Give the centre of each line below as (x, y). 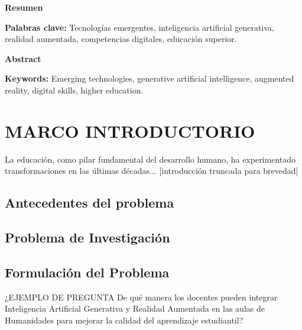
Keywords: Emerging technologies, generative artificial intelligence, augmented (150, 78)
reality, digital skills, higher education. (74, 90)
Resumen (24, 7)
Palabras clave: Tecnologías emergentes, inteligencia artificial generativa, (139, 27)
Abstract (23, 58)
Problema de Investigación (87, 237)
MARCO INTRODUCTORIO (130, 130)
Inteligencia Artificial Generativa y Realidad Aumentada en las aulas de (135, 308)
